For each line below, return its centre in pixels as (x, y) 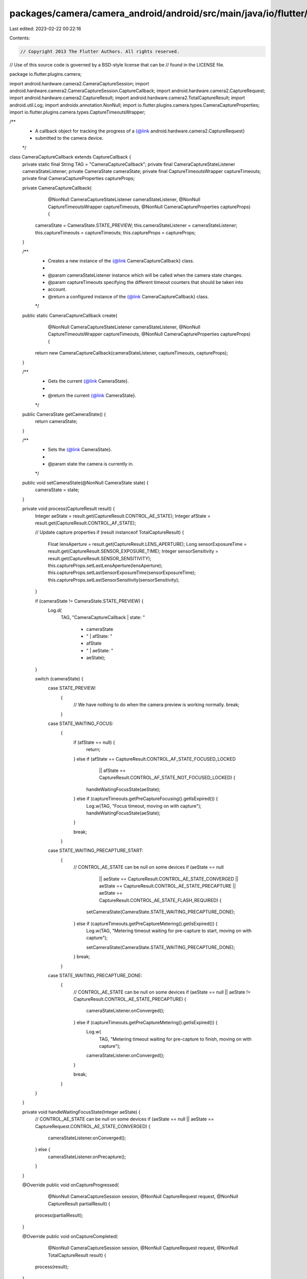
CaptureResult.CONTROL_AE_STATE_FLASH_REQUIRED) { (160, 900)
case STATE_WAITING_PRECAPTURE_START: (95, 851)
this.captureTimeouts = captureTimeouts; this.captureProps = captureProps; (115, 232)
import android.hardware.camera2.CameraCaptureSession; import (79, 83)
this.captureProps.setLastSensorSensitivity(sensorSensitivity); (114, 580)
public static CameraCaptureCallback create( (70, 315)
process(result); (52, 1267)
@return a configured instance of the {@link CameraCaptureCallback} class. (128, 296)
